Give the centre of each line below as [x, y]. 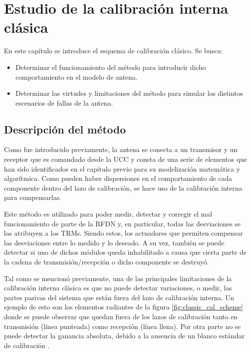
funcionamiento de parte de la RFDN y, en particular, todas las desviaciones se [122, 223]
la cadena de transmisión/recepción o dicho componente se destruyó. [106, 262]
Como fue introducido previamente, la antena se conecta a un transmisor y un [121, 149]
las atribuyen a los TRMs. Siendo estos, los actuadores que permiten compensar [124, 233]
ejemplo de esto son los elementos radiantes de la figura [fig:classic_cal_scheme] [124, 307]
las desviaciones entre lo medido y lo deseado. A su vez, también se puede [114, 242]
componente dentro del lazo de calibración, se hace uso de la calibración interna [123, 187]
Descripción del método [65, 129]
